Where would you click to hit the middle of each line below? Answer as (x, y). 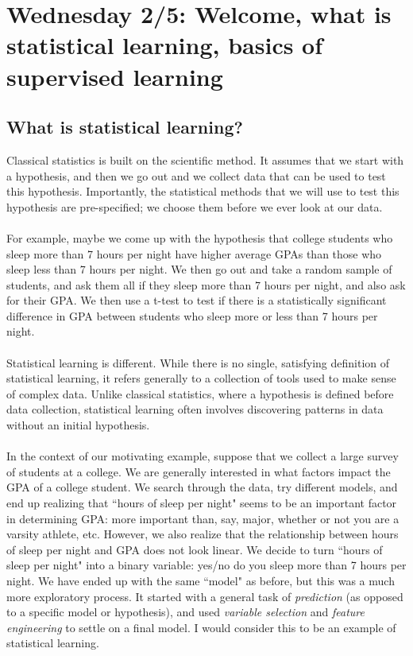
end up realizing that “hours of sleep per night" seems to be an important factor (202, 503)
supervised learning (115, 76)
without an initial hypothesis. (78, 425)
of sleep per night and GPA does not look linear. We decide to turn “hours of (195, 549)
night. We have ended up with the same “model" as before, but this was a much (201, 580)
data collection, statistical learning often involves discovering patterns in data (195, 409)
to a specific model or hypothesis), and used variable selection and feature (185, 612)
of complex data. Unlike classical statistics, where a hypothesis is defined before (200, 393)
